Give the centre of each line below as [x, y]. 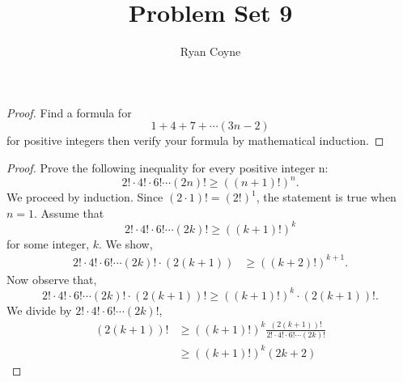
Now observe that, [52, 279]
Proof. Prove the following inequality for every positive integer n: [168, 167]
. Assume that [69, 212]
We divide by [39, 310]
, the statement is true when [326, 197]
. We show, [126, 243]
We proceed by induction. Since [85, 197]
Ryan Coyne [210, 51]
